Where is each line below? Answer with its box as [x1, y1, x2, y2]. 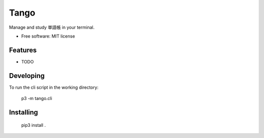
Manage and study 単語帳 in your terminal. [9, 24, 95, 30]
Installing [9, 108, 39, 117]
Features [9, 46, 37, 54]
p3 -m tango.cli [21, 96, 52, 101]
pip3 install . [21, 122, 46, 128]
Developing [9, 71, 45, 80]
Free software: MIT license [21, 33, 75, 39]
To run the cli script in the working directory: [9, 84, 99, 90]
